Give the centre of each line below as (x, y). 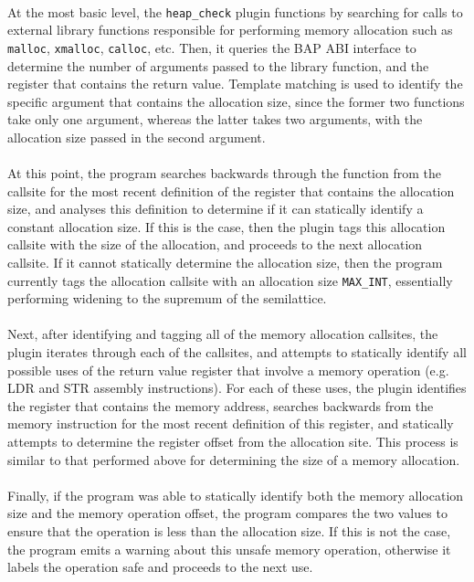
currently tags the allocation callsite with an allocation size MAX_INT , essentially (230, 280)
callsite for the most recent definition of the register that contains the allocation (231, 190)
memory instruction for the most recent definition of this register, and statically (231, 423)
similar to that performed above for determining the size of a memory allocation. (234, 459)
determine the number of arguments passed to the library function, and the (218, 65)
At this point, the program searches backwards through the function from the (225, 173)
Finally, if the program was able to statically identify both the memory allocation (236, 495)
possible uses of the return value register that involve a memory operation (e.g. (228, 370)
